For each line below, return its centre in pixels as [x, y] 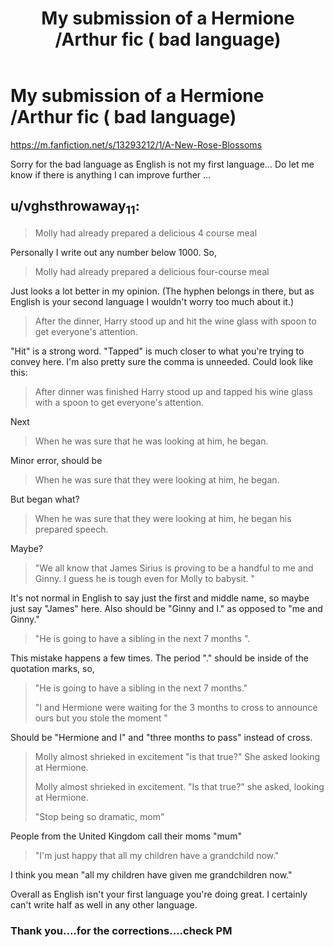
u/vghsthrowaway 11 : [75, 207]
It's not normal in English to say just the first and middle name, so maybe [160, 598]
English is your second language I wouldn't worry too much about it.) [152, 301]
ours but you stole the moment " [101, 718]
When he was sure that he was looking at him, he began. [151, 441]
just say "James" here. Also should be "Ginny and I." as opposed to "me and [166, 608]
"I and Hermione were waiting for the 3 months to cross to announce [176, 707]
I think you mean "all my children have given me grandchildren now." [151, 874]
